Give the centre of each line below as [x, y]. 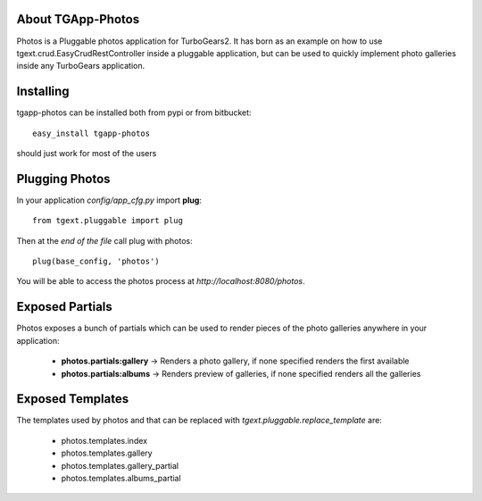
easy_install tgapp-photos [91, 133]
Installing [43, 92]
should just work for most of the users [87, 153]
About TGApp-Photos [78, 19]
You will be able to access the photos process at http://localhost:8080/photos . [161, 281]
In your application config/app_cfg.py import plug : [109, 200]
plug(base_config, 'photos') [96, 262]
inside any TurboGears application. [81, 66]
